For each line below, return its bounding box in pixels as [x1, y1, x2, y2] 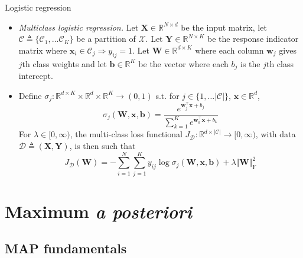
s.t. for [155, 89, 180, 101]
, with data [255, 128, 296, 140]
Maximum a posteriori [5, 199, 193, 223]
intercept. [18, 70, 53, 82]
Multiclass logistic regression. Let [18, 21, 139, 33]
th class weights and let [22, 57, 107, 70]
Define [18, 89, 42, 101]
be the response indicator [207, 32, 299, 45]
